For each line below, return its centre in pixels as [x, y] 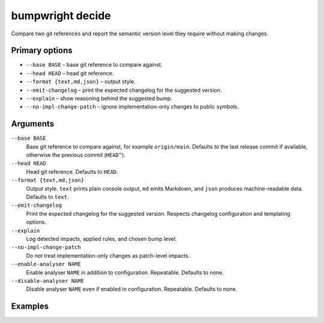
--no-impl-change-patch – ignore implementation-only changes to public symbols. [133, 107]
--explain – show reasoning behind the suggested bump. [99, 98]
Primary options [42, 51]
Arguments [33, 124]
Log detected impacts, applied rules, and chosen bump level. [101, 239]
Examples [30, 307]
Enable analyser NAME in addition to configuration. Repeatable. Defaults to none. [125, 272]
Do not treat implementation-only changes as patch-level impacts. [108, 255]
